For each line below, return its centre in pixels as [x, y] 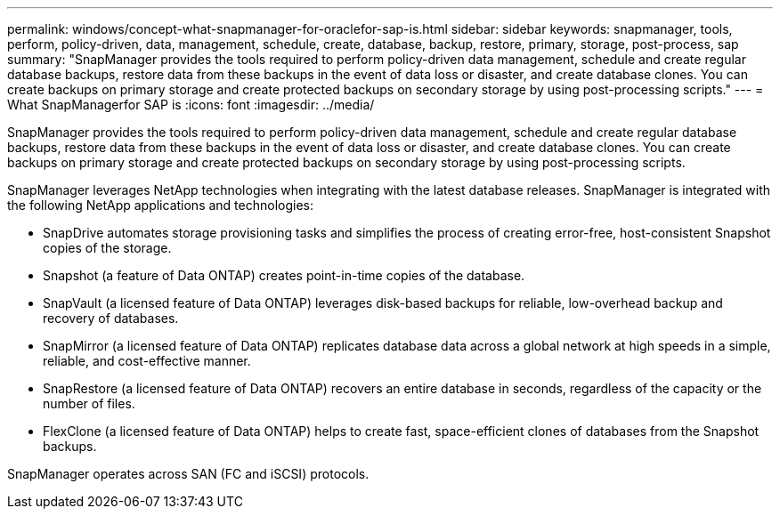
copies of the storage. [107, 248]
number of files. [89, 403]
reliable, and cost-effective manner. [147, 361]
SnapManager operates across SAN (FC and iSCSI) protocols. [188, 474]
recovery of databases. [111, 318]
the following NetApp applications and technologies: [161, 205]
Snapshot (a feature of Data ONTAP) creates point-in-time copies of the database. [284, 275]
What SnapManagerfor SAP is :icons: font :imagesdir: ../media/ [191, 105]
